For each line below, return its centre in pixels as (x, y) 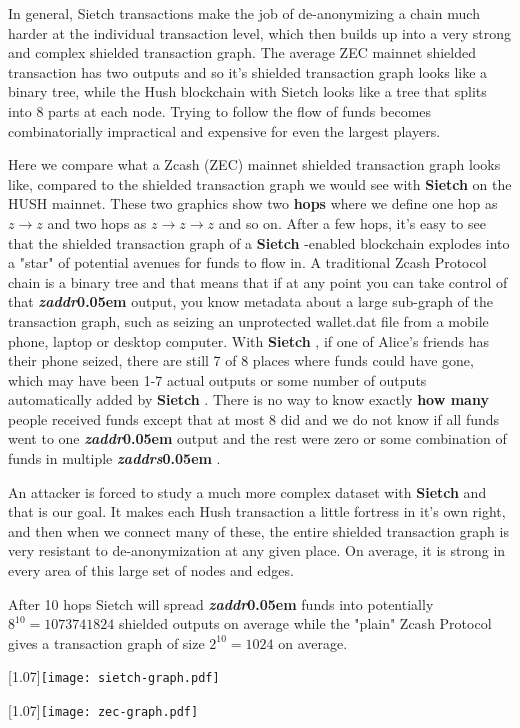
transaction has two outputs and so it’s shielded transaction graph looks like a (248, 71)
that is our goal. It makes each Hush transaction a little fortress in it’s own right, (257, 511)
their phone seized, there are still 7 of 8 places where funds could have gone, (241, 360)
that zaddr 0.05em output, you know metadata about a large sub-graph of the (251, 301)
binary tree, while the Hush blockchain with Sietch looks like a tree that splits (247, 91)
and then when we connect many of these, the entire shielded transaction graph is (258, 530)
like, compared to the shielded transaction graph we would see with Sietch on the (260, 183)
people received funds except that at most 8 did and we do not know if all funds (254, 418)
